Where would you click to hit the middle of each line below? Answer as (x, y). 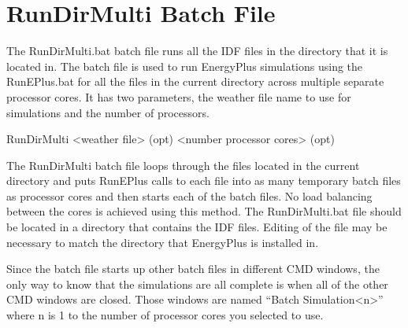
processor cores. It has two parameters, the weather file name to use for (179, 96)
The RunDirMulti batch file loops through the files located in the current (183, 165)
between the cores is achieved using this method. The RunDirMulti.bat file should (204, 211)
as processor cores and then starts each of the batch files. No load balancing (189, 195)
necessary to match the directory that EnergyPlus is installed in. (163, 242)
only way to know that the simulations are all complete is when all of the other (197, 284)
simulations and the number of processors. (108, 112)
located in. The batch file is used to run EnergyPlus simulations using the (185, 66)
